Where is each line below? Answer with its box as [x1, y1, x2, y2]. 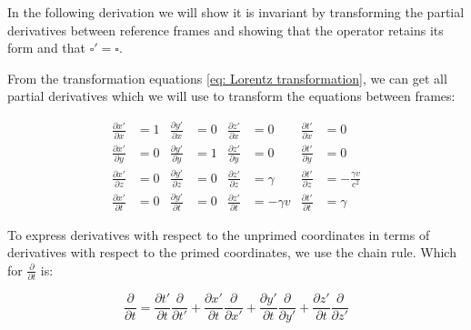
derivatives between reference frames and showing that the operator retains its [7, 20, 444, 39]
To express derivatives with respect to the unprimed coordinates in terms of [7, 225, 430, 244]
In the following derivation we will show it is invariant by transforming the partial [7, 3, 465, 21]
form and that [7, 38, 86, 57]
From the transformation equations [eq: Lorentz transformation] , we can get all [7, 68, 447, 87]
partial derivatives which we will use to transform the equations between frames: [7, 86, 456, 105]
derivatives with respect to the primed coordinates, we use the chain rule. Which [7, 243, 456, 262]
